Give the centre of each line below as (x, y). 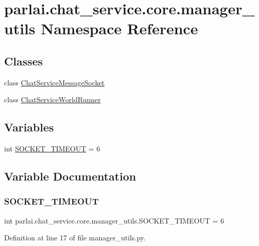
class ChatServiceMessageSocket (55, 82)
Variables (29, 127)
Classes (24, 61)
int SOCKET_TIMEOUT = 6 (52, 149)
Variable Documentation (70, 176)
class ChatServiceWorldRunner (52, 99)
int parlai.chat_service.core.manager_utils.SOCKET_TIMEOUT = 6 (114, 220)
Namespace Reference (119, 28)
